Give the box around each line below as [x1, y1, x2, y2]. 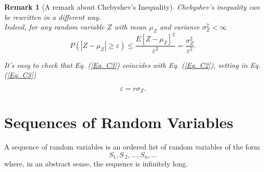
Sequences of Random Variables [4, 112, 234, 133]
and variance [160, 21, 200, 32]
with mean [114, 21, 147, 32]
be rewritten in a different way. [4, 11, 101, 22]
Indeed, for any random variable [4, 21, 104, 32]
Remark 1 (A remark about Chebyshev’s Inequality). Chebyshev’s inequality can [4, 2, 260, 12]
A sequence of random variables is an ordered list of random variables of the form [4, 141, 260, 152]
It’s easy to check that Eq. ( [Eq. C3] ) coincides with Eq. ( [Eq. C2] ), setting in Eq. [4, 59, 260, 70]
